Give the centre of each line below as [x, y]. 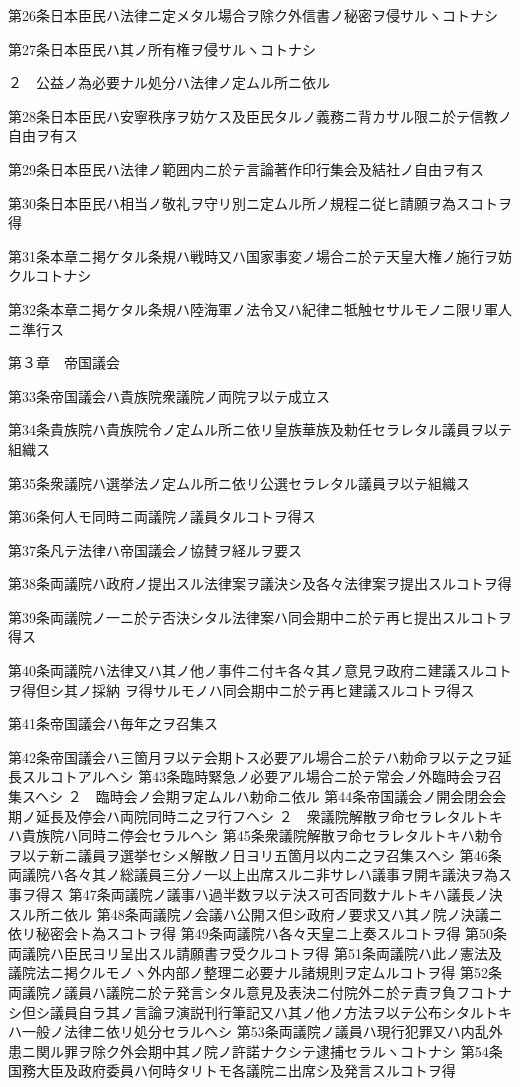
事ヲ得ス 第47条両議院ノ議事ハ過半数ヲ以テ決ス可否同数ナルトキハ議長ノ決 [255, 894]
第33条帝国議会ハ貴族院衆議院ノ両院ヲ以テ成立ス [169, 395]
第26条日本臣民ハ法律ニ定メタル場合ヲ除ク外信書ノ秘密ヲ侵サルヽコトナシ [253, 15]
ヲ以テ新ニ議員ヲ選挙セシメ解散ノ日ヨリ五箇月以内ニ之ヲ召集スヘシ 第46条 [255, 854]
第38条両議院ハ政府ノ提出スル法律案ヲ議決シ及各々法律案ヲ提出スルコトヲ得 [260, 583]
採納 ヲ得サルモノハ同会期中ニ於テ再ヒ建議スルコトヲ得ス [283, 689]
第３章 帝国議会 [64, 362]
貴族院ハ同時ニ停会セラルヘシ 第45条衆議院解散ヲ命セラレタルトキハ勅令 [262, 835]
